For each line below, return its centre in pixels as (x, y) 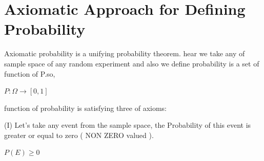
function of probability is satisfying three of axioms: (85, 108)
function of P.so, (30, 73)
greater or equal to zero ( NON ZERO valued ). (79, 135)
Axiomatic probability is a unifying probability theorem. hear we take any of (125, 53)
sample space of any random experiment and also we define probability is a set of (132, 63)
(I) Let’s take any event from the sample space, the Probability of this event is (128, 125)
